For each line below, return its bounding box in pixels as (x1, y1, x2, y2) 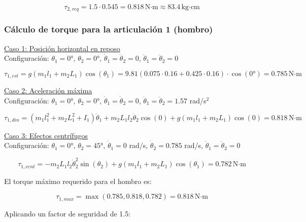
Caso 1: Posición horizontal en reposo (4, 43, 120, 53)
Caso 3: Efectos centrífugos (4, 130, 88, 140)
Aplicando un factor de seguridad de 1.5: (4, 208, 131, 218)
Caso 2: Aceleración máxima (4, 85, 92, 96)
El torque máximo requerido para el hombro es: (4, 175, 152, 186)
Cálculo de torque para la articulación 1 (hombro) (4, 23, 213, 35)
